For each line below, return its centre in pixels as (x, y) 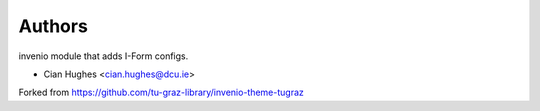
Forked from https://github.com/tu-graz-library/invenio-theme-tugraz (161, 92)
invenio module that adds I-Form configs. (103, 56)
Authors (53, 26)
